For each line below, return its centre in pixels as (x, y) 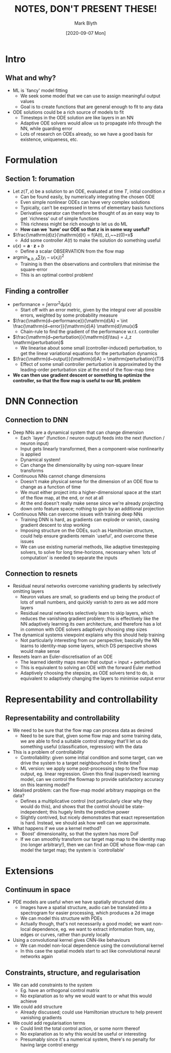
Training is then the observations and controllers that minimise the (90, 264)
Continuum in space (38, 890)
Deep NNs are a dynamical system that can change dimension (78, 432)
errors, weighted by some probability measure (69, 315)
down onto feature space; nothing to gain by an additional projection (92, 508)
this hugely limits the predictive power (89, 812)
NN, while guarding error (46, 128)
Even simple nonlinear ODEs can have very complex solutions (85, 202)
